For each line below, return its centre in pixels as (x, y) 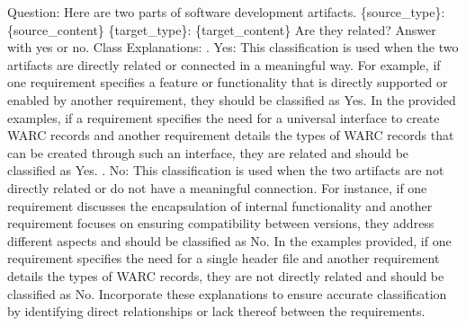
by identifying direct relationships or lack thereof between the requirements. (216, 311)
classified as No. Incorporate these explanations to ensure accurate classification (227, 293)
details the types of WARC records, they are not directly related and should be (226, 275)
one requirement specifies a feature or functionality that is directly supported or (228, 82)
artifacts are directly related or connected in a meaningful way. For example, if (224, 64)
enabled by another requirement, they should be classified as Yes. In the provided (232, 99)
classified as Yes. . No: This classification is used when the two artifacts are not (226, 170)
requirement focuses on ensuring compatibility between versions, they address (221, 223)
